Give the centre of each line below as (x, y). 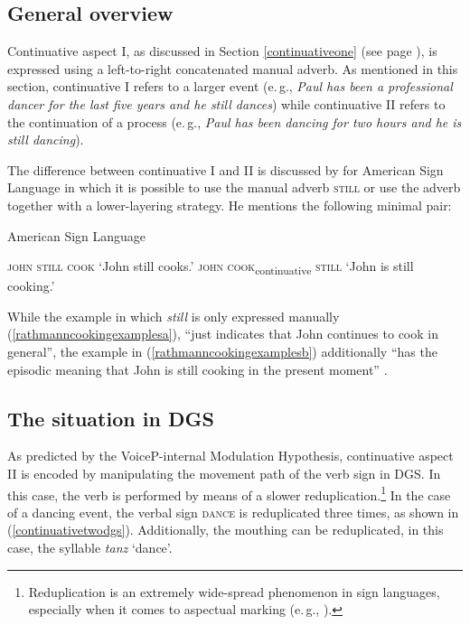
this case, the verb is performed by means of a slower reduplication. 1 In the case (229, 493)
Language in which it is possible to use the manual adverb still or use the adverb (234, 187)
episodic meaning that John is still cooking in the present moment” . (197, 369)
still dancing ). (46, 140)
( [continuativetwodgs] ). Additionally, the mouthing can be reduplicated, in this (226, 530)
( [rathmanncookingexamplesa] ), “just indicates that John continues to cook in (223, 334)
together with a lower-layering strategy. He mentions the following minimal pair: (230, 205)
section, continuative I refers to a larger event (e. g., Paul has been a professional (230, 86)
